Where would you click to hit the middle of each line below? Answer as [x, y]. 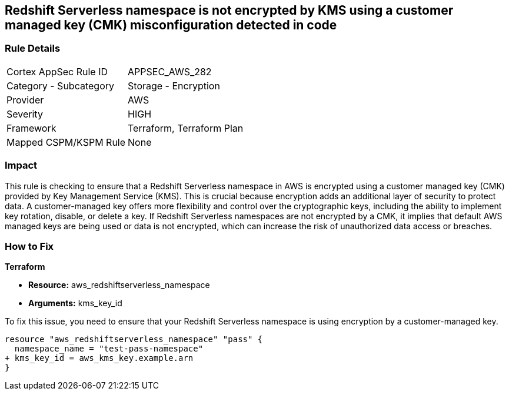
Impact [21, 165]
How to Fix [29, 246]
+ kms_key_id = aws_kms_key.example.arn [99, 358]
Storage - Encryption [174, 86]
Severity [25, 114]
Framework [31, 128]
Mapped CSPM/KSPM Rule [66, 142]
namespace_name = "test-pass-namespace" [109, 349]
